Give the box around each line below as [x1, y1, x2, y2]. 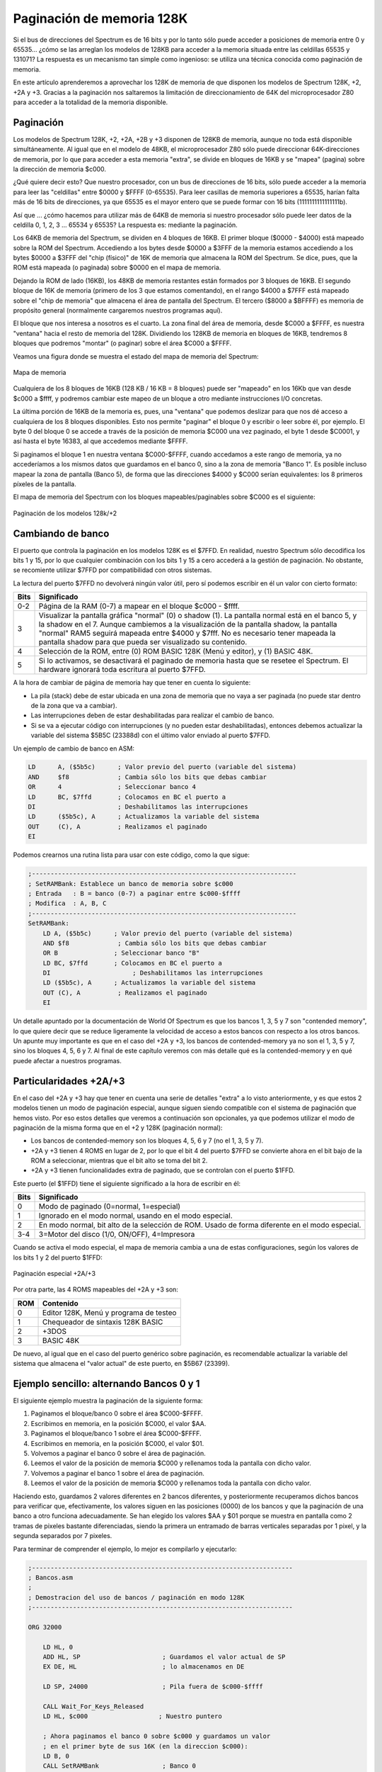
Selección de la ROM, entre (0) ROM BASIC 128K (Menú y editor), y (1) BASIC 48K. [38, 646, 313, 656]
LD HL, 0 [42, 1643, 74, 1651]
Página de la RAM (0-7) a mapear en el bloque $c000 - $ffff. [38, 601, 240, 611]
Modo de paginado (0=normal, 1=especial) [38, 1201, 180, 1211]
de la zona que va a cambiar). [30, 701, 117, 710]
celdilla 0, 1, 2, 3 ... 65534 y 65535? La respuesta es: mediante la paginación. [13, 220, 238, 229]
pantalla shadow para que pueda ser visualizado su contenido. [38, 637, 248, 647]
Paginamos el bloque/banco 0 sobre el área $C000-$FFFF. [30, 1409, 203, 1418]
